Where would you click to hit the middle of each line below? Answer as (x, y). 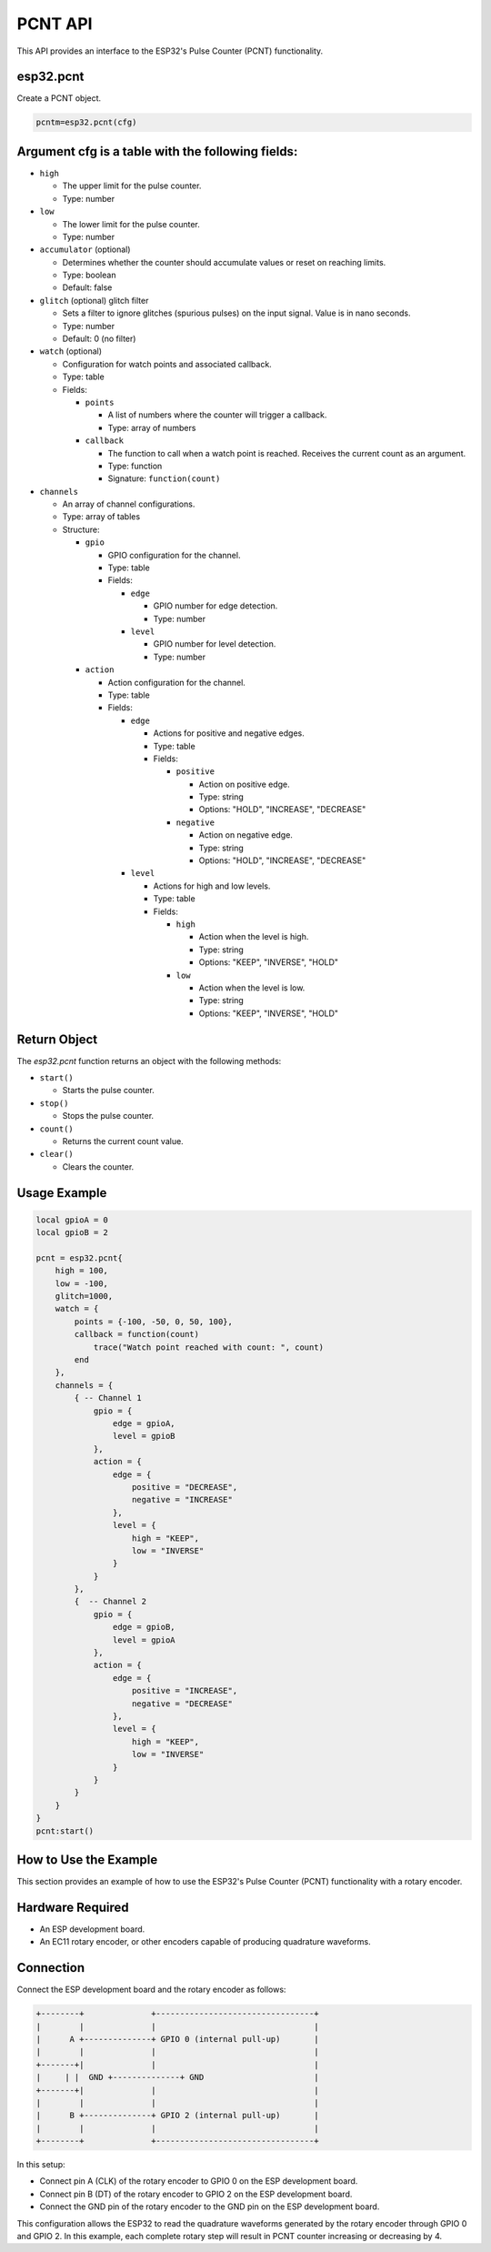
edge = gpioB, (144, 1627)
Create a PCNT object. (59, 98)
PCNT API (55, 24)
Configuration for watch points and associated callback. (167, 364)
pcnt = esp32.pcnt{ (79, 1258)
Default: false (87, 287)
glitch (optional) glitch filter (94, 300)
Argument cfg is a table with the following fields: (157, 151)
